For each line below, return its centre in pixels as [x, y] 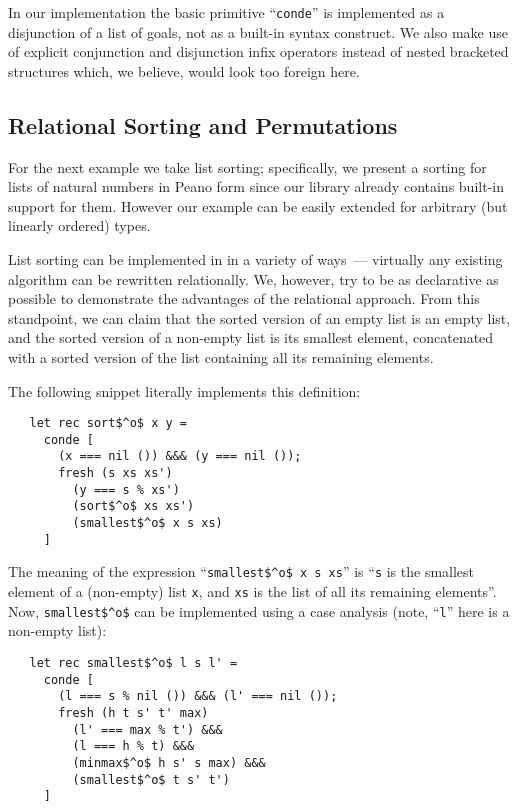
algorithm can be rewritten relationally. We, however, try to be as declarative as [253, 278]
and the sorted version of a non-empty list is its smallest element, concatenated [251, 337]
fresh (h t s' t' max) [133, 712]
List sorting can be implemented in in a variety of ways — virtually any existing [255, 259]
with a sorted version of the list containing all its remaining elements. [221, 356]
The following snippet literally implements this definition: [184, 390]
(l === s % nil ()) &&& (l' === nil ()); [198, 696]
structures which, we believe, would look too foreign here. [184, 70]
